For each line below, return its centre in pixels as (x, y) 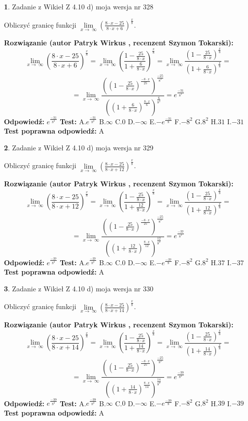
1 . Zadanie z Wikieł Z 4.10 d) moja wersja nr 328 (79, 6)
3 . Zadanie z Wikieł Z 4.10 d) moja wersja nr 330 (79, 288)
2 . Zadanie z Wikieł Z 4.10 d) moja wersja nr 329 (79, 147)
